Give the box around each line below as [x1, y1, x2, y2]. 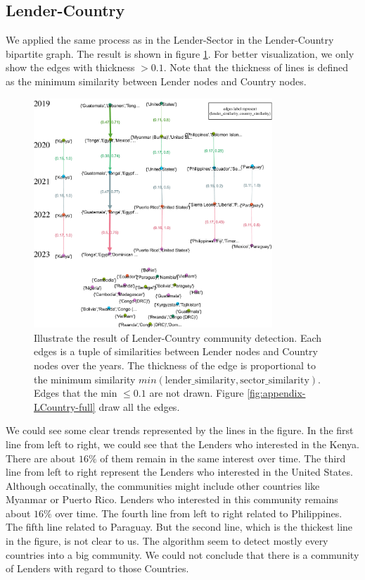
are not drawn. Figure [149, 385, 244, 400]
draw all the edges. [98, 399, 180, 414]
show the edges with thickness [6, 60, 135, 75]
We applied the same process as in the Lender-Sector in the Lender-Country [6, 32, 334, 47]
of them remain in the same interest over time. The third [100, 450, 346, 465]
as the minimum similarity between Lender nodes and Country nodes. [6, 73, 307, 88]
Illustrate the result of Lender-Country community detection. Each [34, 330, 322, 345]
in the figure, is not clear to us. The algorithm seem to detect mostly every [6, 533, 328, 548]
